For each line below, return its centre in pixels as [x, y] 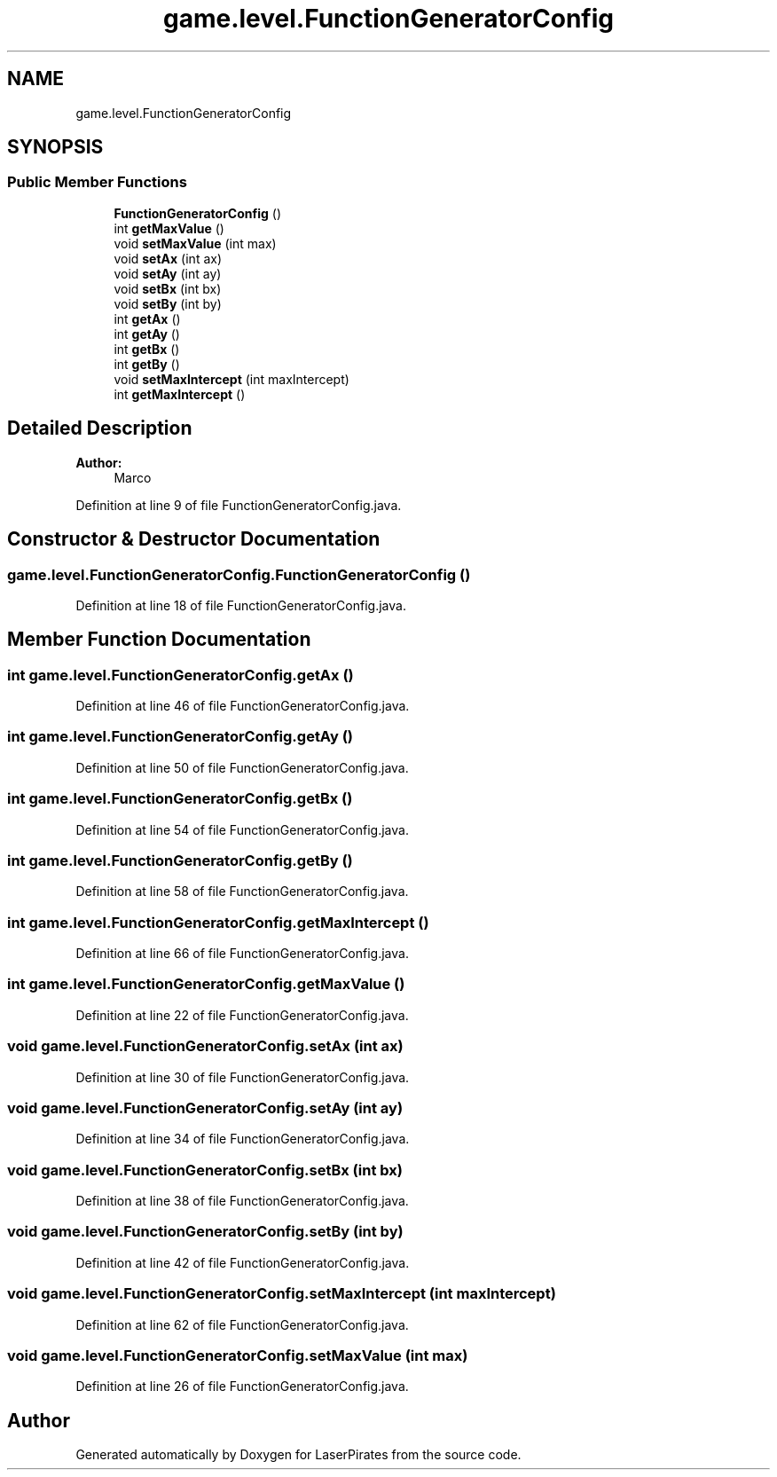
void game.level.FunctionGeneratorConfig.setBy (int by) [205, 1232]
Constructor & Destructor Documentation [194, 539]
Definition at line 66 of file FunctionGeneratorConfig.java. [242, 954]
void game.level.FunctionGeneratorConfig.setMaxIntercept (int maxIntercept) [282, 1294]
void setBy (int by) [168, 303]
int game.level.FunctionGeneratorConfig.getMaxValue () [206, 984]
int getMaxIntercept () [180, 394]
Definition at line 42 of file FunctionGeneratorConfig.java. [243, 1262]
